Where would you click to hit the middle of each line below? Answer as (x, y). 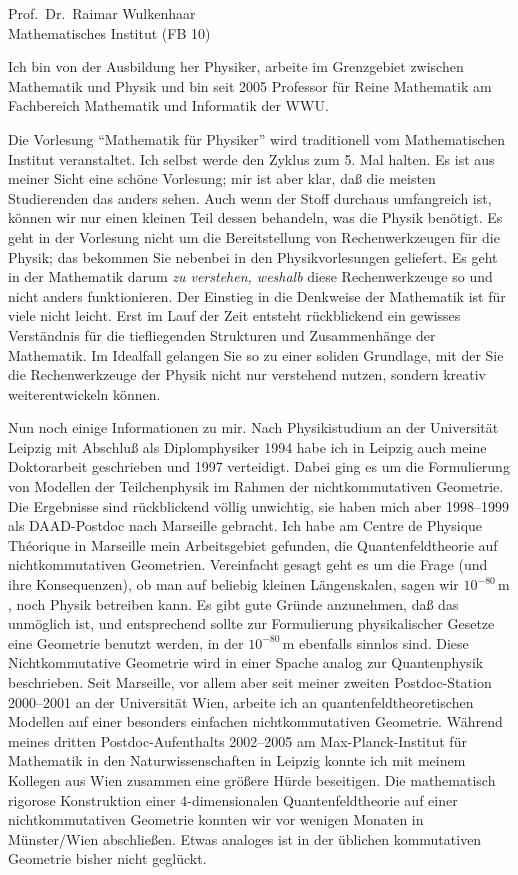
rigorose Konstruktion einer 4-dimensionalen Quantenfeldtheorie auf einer (233, 799)
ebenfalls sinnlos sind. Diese (384, 642)
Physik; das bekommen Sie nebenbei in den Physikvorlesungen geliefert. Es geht (253, 256)
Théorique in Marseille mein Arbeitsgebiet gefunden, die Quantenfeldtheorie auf (253, 544)
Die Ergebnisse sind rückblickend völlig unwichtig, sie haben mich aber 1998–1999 (258, 505)
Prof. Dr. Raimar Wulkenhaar (102, 13)
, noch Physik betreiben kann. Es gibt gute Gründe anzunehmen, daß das (233, 603)
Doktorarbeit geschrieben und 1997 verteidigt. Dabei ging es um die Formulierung (259, 466)
